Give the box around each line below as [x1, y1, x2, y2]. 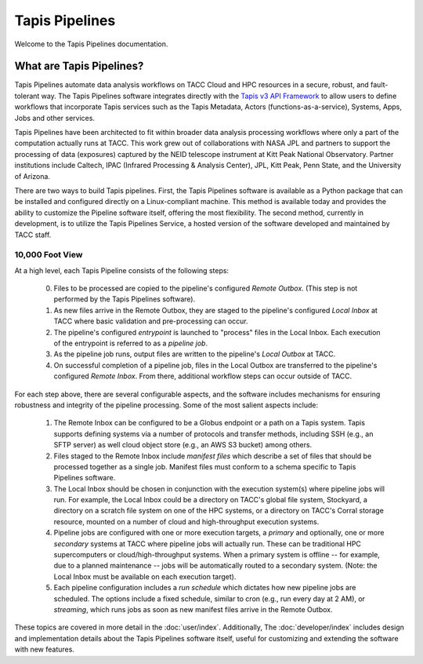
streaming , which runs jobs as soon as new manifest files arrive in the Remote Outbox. [53, 605, 333, 614]
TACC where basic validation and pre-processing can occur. [53, 316, 248, 326]
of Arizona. [14, 171, 51, 181]
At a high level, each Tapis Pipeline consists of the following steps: [14, 265, 230, 275]
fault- [371, 80, 389, 89]
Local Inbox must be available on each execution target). [53, 571, 237, 581]
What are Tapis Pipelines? [14, 60, 144, 73]
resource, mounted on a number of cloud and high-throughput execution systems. [53, 516, 320, 526]
